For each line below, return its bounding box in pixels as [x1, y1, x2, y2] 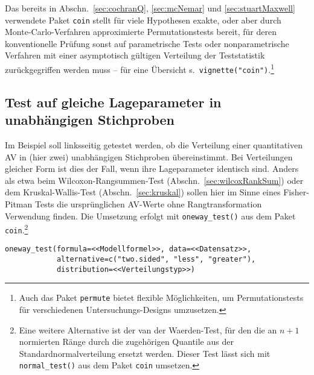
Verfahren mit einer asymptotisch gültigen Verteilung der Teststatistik [5, 49, 265, 61]
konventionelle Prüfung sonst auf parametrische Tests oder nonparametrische [5, 37, 289, 49]
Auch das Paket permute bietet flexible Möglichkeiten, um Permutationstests [19, 291, 304, 304]
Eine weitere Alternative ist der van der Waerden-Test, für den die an [19, 323, 277, 336]
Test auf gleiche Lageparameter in [5, 92, 222, 111]
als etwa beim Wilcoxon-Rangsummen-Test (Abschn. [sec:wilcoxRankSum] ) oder [5, 174, 304, 186]
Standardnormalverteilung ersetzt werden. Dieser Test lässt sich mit [19, 347, 271, 359]
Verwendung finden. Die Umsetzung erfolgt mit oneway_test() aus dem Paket [5, 209, 296, 222]
